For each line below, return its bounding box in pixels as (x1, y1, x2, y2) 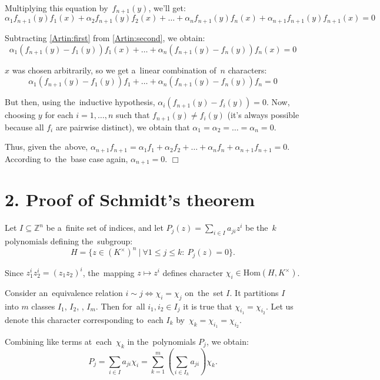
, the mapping (82, 266, 135, 278)
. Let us (265, 300, 294, 312)
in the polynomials (127, 335, 196, 348)
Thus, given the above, (5, 140, 88, 153)
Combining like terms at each (5, 335, 112, 348)
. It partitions (229, 286, 279, 298)
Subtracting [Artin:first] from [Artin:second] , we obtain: (5, 31, 205, 43)
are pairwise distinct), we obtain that (55, 120, 190, 133)
